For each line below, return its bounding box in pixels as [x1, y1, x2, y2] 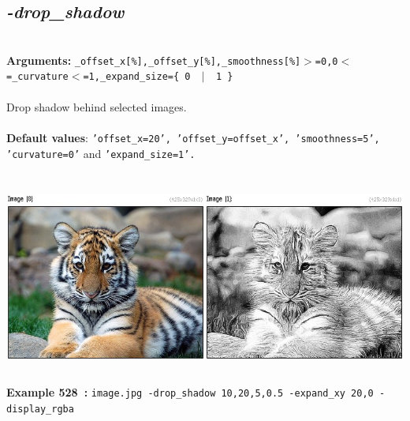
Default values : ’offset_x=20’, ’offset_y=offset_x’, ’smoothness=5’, [6, 129, 380, 145]
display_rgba [6, 404, 74, 415]
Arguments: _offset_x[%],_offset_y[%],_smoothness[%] [6, 51, 301, 68]
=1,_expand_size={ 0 [83, 71, 191, 83]
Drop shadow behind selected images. [6, 98, 187, 115]
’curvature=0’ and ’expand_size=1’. [6, 145, 196, 161]
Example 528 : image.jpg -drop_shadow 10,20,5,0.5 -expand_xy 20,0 [6, 384, 374, 400]
